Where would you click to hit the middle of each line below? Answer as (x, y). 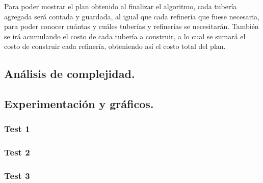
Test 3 (17, 176)
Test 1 (17, 129)
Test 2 (17, 152)
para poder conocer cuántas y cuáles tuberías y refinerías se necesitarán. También (131, 26)
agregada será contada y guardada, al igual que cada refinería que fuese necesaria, (132, 16)
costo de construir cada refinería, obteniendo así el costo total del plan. (115, 46)
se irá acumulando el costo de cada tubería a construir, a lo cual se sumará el (125, 36)
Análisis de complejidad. (70, 74)
